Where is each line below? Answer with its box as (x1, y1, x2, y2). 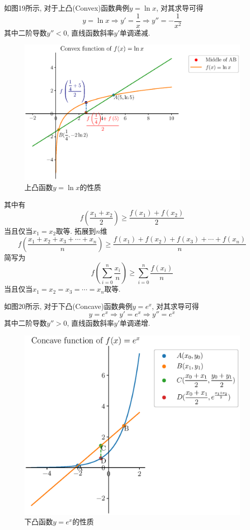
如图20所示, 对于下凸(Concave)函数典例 (4, 300, 133, 311)
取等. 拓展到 (56, 225, 96, 236)
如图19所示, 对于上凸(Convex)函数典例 (4, 3, 130, 13)
